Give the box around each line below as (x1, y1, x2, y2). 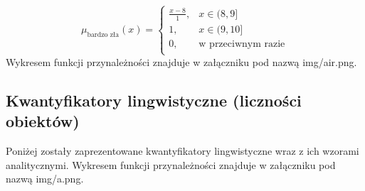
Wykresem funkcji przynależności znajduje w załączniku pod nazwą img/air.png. (6, 54, 357, 69)
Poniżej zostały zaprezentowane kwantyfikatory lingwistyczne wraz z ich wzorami (6, 143, 359, 158)
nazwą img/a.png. (6, 171, 84, 186)
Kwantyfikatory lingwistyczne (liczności (6, 89, 302, 111)
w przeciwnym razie (199, 38, 285, 49)
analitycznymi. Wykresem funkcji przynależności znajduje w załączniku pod (6, 157, 336, 172)
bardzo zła (87, 31, 120, 39)
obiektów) (6, 110, 80, 132)
